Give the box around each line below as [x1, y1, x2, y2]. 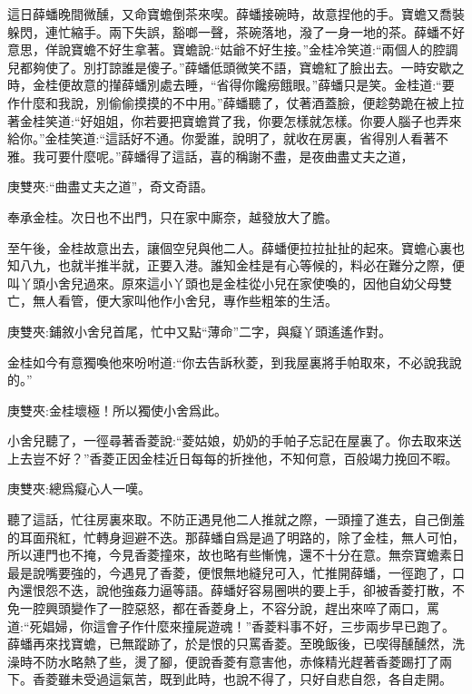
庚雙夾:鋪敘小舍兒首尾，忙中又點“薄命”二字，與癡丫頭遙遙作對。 [7, 321, 392, 340]
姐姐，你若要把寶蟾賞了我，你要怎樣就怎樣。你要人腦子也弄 [93, 111, 449, 130]
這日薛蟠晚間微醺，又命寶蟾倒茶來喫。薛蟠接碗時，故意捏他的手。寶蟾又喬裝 [7, 5, 465, 23]
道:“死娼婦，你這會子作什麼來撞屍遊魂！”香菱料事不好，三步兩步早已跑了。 [7, 616, 456, 635]
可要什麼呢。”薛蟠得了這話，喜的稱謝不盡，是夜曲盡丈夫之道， [44, 146, 414, 165]
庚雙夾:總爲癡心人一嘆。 [7, 479, 151, 498]
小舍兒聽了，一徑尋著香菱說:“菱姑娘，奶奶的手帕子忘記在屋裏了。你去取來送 [7, 431, 462, 450]
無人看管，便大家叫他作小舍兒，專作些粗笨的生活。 [32, 291, 338, 310]
